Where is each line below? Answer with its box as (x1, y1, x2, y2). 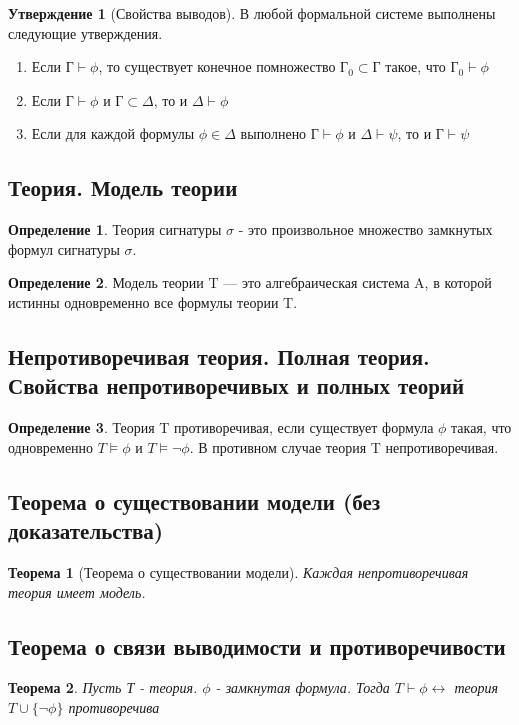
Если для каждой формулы (31, 123, 195, 144)
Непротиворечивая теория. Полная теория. (8, 340, 430, 371)
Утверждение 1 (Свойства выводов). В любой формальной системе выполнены (8, 3, 496, 23)
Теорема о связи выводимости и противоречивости (8, 630, 506, 661)
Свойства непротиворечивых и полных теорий (8, 370, 465, 401)
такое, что (385, 56, 446, 77)
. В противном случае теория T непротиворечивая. (189, 436, 499, 457)
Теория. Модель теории (8, 172, 238, 203)
